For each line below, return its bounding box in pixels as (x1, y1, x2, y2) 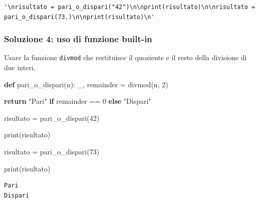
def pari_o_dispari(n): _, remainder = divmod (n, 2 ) (4, 79, 168, 89)
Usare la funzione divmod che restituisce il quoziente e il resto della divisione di (4, 52, 247, 63)
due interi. (4, 62, 36, 73)
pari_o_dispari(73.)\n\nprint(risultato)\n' (4, 13, 155, 21)
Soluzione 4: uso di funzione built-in (4, 33, 152, 45)
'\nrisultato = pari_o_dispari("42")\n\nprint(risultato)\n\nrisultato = (4, 4, 255, 11)
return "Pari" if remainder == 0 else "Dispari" (4, 96, 151, 106)
